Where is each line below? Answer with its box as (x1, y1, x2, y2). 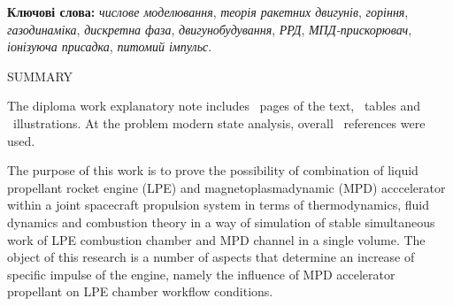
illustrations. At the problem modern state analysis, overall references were (12, 113, 426, 132)
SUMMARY (7, 66, 73, 85)
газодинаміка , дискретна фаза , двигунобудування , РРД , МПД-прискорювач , (7, 19, 412, 38)
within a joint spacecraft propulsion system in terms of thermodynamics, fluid (7, 195, 430, 214)
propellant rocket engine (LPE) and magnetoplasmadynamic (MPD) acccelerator (7, 178, 446, 196)
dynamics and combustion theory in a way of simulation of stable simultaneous (7, 212, 435, 231)
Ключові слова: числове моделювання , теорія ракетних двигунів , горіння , (7, 3, 409, 20)
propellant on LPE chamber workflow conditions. (7, 282, 273, 301)
